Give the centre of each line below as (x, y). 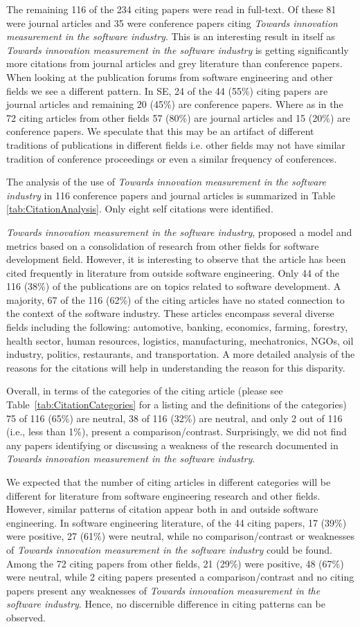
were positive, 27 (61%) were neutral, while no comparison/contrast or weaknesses (181, 536)
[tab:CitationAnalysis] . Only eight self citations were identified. (140, 209)
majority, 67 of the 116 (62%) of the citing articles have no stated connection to (175, 299)
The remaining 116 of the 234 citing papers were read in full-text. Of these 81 (171, 9)
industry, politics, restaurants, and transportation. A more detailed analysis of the (181, 354)
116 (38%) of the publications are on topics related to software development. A (174, 286)
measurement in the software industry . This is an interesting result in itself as (171, 36)
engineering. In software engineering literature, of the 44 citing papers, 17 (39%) (177, 522)
